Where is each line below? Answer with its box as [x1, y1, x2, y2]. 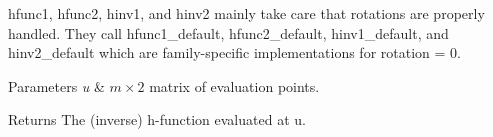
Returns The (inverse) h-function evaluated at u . [8, 109, 306, 130]
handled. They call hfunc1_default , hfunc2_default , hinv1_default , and [8, 22, 449, 43]
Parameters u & [8, 75, 105, 96]
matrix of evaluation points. [149, 75, 320, 96]
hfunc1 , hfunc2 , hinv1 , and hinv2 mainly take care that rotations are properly [8, 3, 485, 23]
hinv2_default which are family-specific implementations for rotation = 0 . [8, 42, 461, 63]
